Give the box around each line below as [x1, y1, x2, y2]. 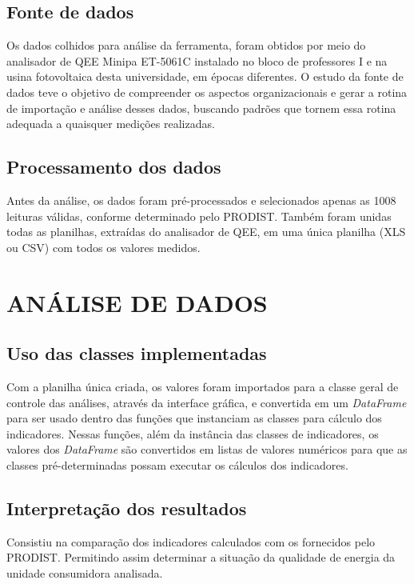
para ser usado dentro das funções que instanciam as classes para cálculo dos [6, 410, 382, 426]
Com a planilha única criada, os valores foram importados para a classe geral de [6, 378, 399, 394]
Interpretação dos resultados [6, 495, 247, 520]
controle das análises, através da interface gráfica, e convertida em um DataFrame [6, 394, 407, 410]
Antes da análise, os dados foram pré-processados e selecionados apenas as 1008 [6, 191, 396, 208]
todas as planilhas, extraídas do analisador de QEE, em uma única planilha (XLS [6, 223, 406, 240]
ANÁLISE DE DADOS [6, 286, 268, 318]
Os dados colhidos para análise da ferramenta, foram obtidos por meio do [6, 37, 366, 54]
